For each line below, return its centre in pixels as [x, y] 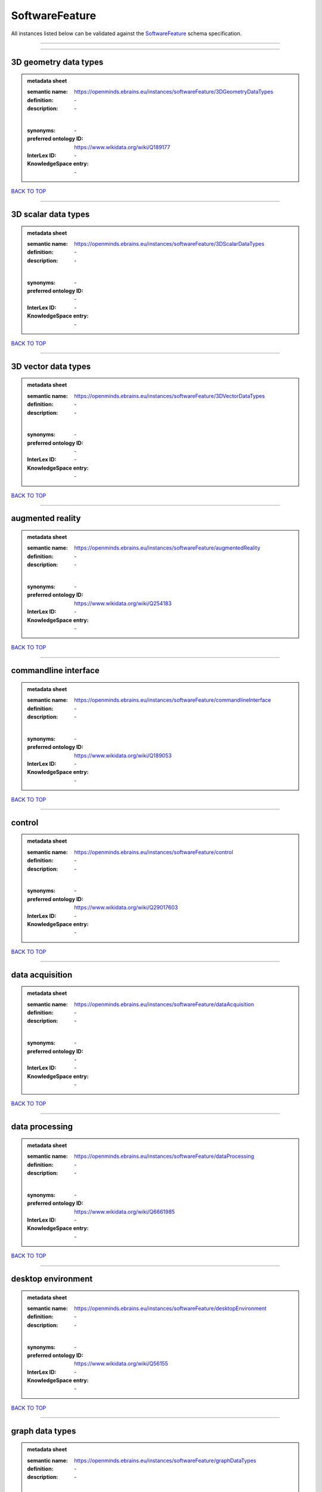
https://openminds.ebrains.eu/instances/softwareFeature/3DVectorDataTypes [170, 396]
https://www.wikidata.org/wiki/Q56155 [121, 1364]
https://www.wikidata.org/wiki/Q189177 [122, 147]
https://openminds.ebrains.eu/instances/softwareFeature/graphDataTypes [165, 1460]
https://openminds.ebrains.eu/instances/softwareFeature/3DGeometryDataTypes [174, 92]
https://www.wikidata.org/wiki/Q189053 [123, 756]
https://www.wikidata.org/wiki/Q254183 [123, 603]
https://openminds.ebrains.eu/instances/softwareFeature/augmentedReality [167, 548]
